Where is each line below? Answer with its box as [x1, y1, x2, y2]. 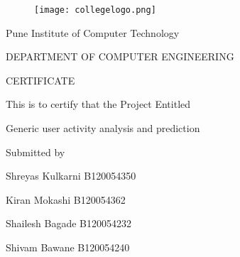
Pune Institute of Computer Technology [6, 25, 180, 40]
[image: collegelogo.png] [34, 5, 156, 15]
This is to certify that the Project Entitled [6, 97, 191, 111]
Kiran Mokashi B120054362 [6, 192, 126, 207]
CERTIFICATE [6, 72, 75, 87]
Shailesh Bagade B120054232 [6, 216, 132, 231]
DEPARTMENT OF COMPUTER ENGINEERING [6, 49, 234, 64]
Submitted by [6, 144, 65, 159]
